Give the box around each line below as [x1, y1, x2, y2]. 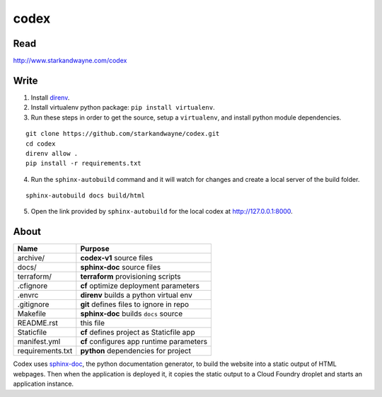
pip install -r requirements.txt [25, 159, 141, 168]
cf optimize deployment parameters [80, 281, 199, 291]
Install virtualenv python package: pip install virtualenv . [30, 103, 215, 112]
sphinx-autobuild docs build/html [25, 192, 145, 200]
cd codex [25, 139, 56, 148]
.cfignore [17, 281, 48, 291]
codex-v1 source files [80, 253, 154, 263]
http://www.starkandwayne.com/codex [13, 57, 127, 65]
